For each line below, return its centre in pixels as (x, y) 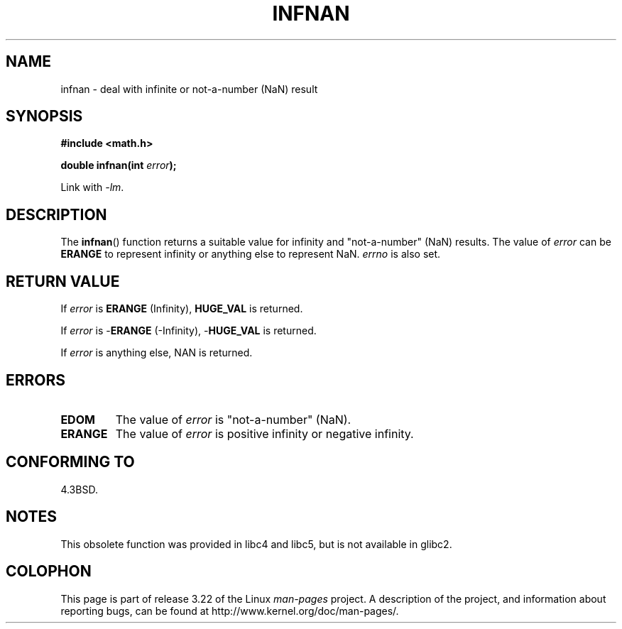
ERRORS (36, 380)
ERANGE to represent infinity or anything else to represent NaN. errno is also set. (251, 254)
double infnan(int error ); (119, 165)
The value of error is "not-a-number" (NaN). (233, 419)
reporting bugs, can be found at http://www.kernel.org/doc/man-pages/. (230, 611)
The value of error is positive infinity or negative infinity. (264, 433)
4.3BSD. (79, 489)
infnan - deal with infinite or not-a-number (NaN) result (189, 89)
